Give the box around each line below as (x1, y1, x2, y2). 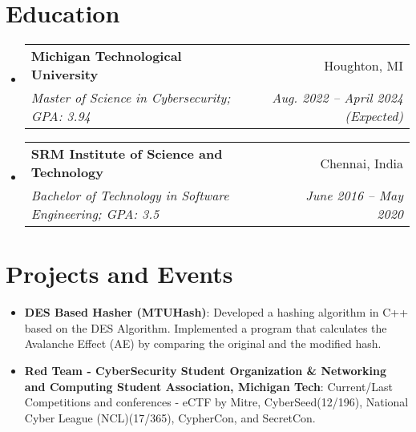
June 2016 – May (305, 186, 403, 205)
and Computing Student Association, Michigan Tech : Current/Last (24, 377, 394, 394)
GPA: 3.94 (30, 107, 91, 126)
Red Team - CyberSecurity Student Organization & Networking (24, 362, 387, 379)
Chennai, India (320, 153, 403, 172)
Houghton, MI (324, 55, 403, 75)
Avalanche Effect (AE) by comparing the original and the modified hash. (24, 335, 382, 352)
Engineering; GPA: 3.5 (30, 204, 160, 224)
